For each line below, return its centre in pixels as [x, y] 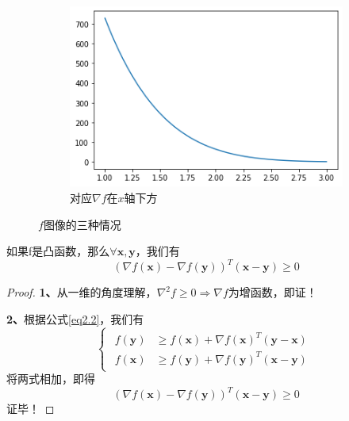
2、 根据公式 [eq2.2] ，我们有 [75, 318]
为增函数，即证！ [272, 292]
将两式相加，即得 [51, 379]
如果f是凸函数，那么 [58, 251]
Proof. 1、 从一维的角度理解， [82, 292]
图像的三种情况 [82, 224]
